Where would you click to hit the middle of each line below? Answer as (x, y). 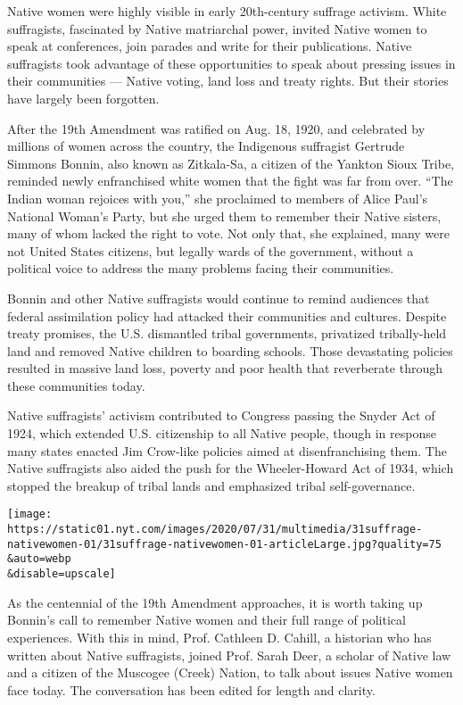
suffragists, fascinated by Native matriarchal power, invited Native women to (217, 28)
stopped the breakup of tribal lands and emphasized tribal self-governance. (211, 485)
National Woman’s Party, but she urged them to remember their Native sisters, (224, 216)
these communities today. (76, 385)
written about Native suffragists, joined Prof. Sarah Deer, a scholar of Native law (229, 655)
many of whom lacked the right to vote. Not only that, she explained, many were (228, 233)
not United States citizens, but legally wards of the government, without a (211, 250)
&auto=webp (39, 559)
